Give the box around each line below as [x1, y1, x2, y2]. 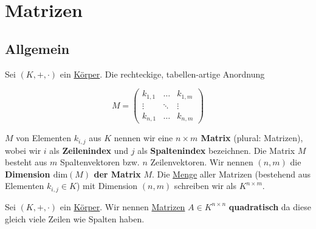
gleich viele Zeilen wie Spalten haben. [5, 212, 145, 225]
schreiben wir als [174, 179, 236, 192]
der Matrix [94, 167, 141, 180]
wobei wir [5, 144, 41, 156]
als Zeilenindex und [49, 144, 129, 156]
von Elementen [16, 131, 72, 144]
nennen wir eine [114, 131, 173, 144]
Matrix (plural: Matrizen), [201, 131, 303, 144]
